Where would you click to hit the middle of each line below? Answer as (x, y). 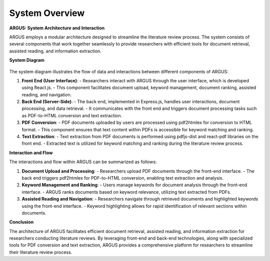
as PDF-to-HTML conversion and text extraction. (72, 115)
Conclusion (21, 222)
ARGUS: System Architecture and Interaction (57, 28)
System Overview (47, 13)
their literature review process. (41, 252)
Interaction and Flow (31, 153)
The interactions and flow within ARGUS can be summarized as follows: (83, 162)
